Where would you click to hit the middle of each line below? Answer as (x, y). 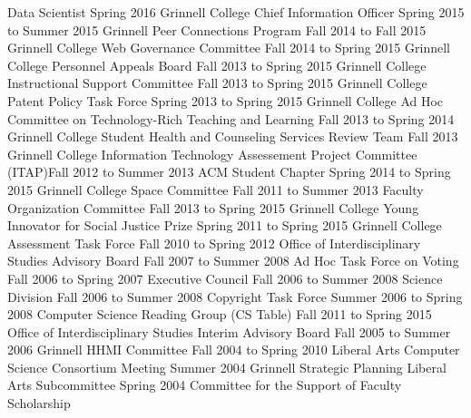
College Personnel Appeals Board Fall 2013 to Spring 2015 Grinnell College (217, 65)
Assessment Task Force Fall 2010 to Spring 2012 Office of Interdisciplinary (214, 243)
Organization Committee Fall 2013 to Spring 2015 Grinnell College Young (213, 207)
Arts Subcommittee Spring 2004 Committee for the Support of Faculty (205, 385)
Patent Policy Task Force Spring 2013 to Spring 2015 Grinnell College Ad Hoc (226, 100)
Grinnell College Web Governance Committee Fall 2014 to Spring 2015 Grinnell (229, 48)
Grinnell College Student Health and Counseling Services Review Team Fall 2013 (233, 136)
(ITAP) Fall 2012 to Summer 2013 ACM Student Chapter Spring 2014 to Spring (229, 172)
